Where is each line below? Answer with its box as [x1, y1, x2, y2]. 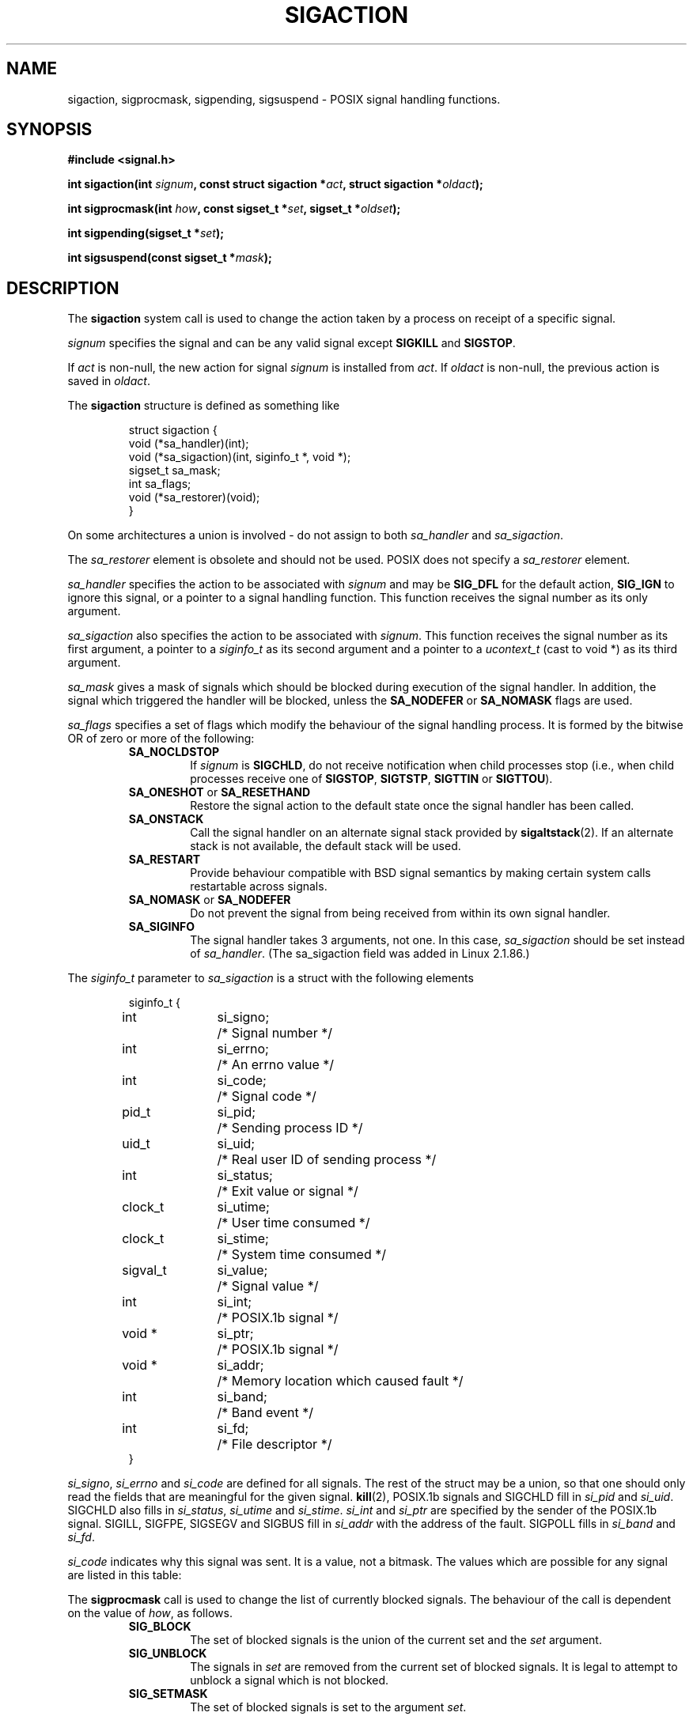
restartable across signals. [190, 879, 328, 894]
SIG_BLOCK [128, 1620, 191, 1634]
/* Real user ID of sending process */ [217, 1151, 437, 1168]
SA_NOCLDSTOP [128, 745, 220, 759]
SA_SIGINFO [128, 920, 195, 934]
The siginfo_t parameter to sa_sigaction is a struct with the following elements [67, 971, 474, 985]
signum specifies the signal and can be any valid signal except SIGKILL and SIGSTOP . [67, 336, 516, 350]
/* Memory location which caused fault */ [217, 1373, 464, 1389]
